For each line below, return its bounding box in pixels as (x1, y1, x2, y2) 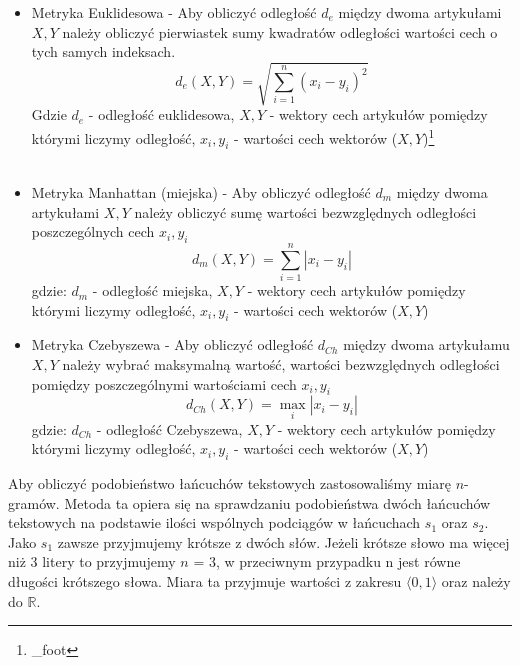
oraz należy (441, 571, 511, 592)
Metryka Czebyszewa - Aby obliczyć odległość (31, 334, 314, 355)
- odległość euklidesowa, (88, 104, 235, 125)
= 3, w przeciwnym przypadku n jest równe (193, 551, 461, 572)
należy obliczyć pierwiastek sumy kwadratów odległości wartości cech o (62, 21, 498, 42)
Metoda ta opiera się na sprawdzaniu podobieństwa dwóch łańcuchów (64, 492, 491, 513)
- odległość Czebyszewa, (96, 418, 243, 439)
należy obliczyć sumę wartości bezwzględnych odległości (134, 201, 477, 222)
